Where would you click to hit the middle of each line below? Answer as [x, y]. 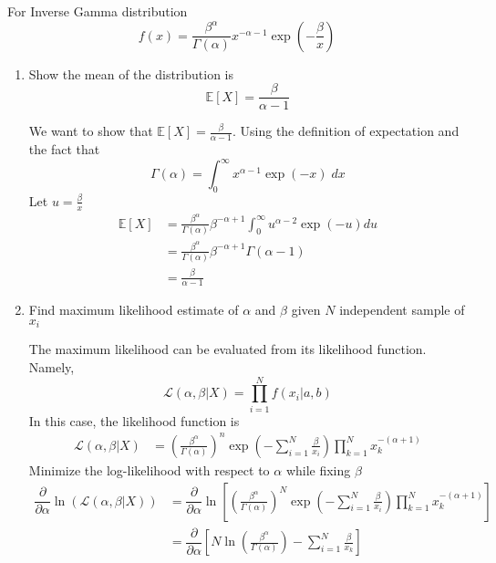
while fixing [318, 469]
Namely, [52, 367]
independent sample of [402, 310]
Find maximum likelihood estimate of [134, 310]
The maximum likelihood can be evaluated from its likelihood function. [227, 349]
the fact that [64, 149]
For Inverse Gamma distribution [98, 11]
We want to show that [91, 131]
